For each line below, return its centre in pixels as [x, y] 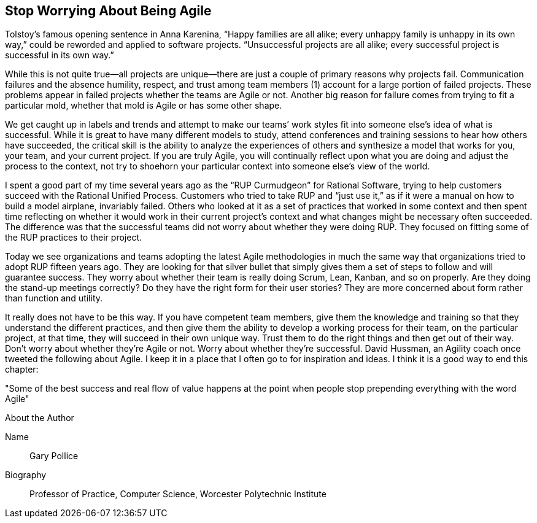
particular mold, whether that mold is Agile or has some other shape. [144, 106]
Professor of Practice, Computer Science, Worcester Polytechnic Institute [178, 494]
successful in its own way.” [60, 55]
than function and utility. [54, 298]
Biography [26, 475]
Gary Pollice [54, 456]
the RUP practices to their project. [73, 238]
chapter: [22, 370]
